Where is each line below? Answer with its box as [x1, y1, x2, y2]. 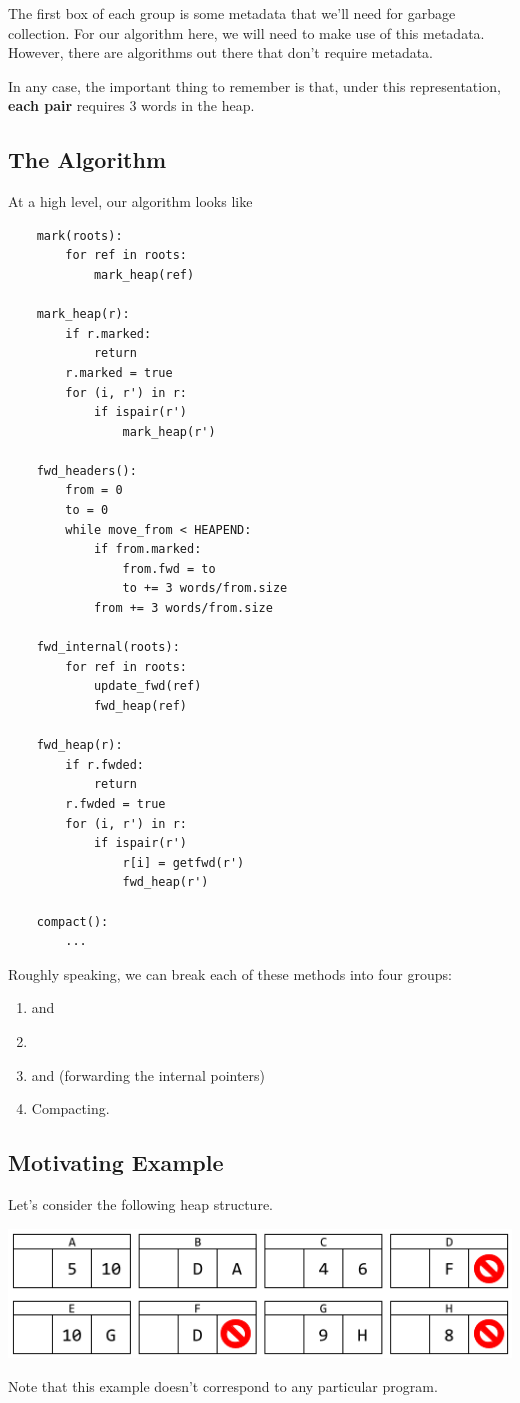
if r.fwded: [65, 757, 145, 772]
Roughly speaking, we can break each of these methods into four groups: [8, 963, 452, 984]
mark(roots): [36, 228, 123, 243]
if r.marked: [65, 326, 152, 341]
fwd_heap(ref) [93, 699, 187, 714]
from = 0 [65, 483, 123, 498]
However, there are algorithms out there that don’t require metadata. [8, 42, 434, 63]
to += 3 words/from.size [122, 581, 288, 596]
